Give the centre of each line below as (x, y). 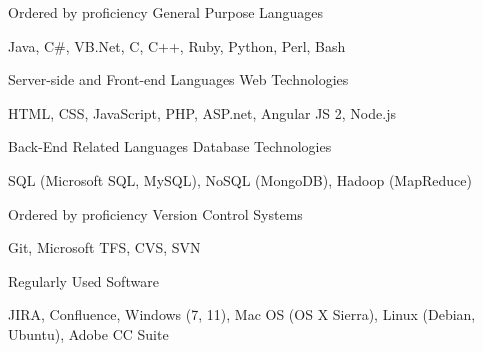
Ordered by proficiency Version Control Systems (155, 213)
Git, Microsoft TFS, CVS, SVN (104, 247)
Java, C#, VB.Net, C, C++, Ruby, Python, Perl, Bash (177, 45)
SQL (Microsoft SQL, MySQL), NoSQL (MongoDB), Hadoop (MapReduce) (240, 179)
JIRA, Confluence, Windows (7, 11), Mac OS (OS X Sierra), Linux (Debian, (242, 314)
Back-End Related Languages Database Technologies (170, 146)
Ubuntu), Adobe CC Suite (88, 333)
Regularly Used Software (83, 280)
